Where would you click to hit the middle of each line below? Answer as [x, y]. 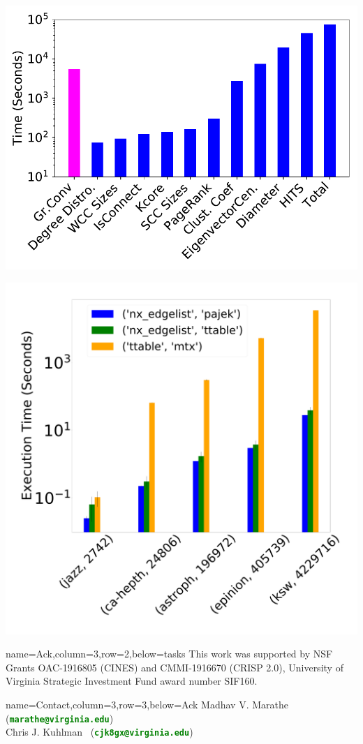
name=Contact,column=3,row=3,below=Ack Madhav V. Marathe [147, 704]
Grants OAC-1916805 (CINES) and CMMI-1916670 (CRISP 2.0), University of [175, 667]
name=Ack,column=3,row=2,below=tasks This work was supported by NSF [169, 654]
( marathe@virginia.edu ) [60, 718]
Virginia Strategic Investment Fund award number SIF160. [132, 681]
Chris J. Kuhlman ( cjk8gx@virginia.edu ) [99, 732]
